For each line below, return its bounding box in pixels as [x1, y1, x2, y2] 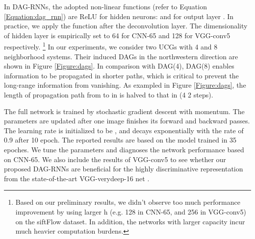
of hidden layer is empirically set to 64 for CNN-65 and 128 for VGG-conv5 [4, 30, 230, 40]
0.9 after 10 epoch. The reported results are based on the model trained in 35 [4, 135, 237, 145]
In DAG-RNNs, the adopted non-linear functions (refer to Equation [4, 1, 207, 11]
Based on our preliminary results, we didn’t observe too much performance [15, 197, 240, 207]
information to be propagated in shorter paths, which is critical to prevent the [4, 70, 239, 80]
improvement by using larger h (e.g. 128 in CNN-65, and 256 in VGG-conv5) [15, 206, 246, 216]
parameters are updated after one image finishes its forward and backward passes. [4, 116, 250, 126]
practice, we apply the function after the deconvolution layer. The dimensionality [4, 21, 248, 31]
